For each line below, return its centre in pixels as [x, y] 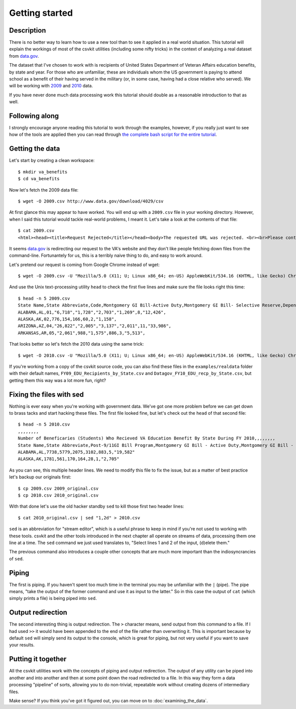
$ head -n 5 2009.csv [44, 298]
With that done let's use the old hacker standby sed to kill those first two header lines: [97, 507]
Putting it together [38, 659]
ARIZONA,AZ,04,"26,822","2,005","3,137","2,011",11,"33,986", [95, 326]
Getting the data [35, 149]
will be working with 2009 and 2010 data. [51, 86]
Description [28, 30]
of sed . [17, 558]
